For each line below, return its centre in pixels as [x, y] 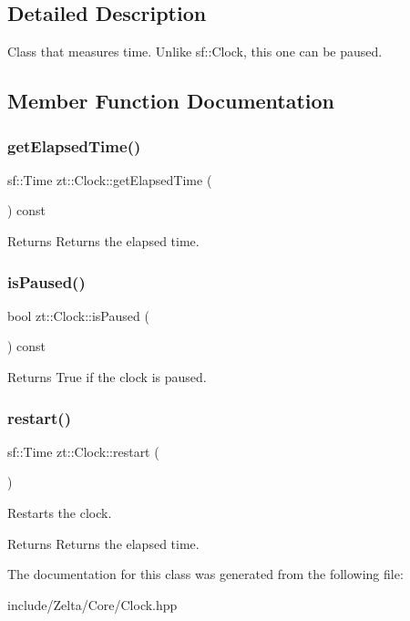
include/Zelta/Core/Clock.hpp [92, 604]
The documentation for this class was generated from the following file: [205, 574]
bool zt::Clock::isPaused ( [78, 315]
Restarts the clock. [60, 512]
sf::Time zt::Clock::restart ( [83, 451]
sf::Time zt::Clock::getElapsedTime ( [110, 179]
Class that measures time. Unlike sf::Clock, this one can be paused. [195, 52]
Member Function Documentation [171, 101]
